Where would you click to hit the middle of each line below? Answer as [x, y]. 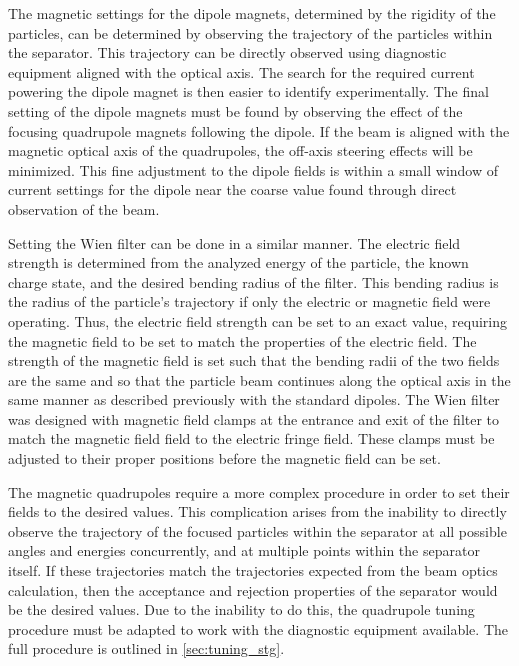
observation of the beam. [84, 208]
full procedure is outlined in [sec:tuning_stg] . [146, 648]
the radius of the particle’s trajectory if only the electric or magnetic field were [249, 301]
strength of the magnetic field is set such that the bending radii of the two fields [254, 360]
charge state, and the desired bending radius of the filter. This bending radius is [253, 281]
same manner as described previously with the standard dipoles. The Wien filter [254, 399]
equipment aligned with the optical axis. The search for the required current [241, 71]
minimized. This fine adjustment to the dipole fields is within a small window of [253, 169]
